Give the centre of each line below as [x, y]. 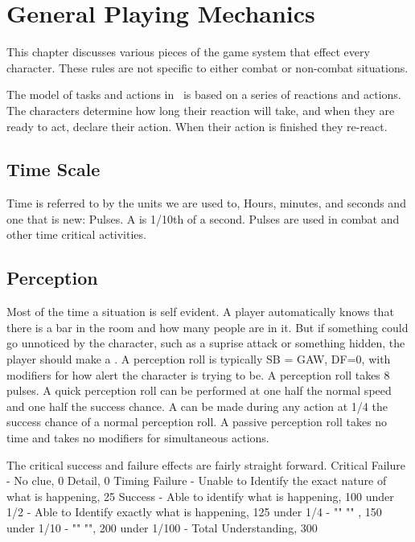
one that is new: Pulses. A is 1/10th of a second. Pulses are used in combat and [203, 218]
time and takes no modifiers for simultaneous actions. [138, 438]
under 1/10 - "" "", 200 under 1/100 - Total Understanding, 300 [162, 528]
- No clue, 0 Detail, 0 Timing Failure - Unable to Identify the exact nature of [197, 480]
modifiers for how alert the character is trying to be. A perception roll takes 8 [198, 374]
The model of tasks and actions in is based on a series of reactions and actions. [204, 94]
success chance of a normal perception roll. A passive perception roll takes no [197, 422]
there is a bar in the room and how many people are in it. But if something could [207, 327]
